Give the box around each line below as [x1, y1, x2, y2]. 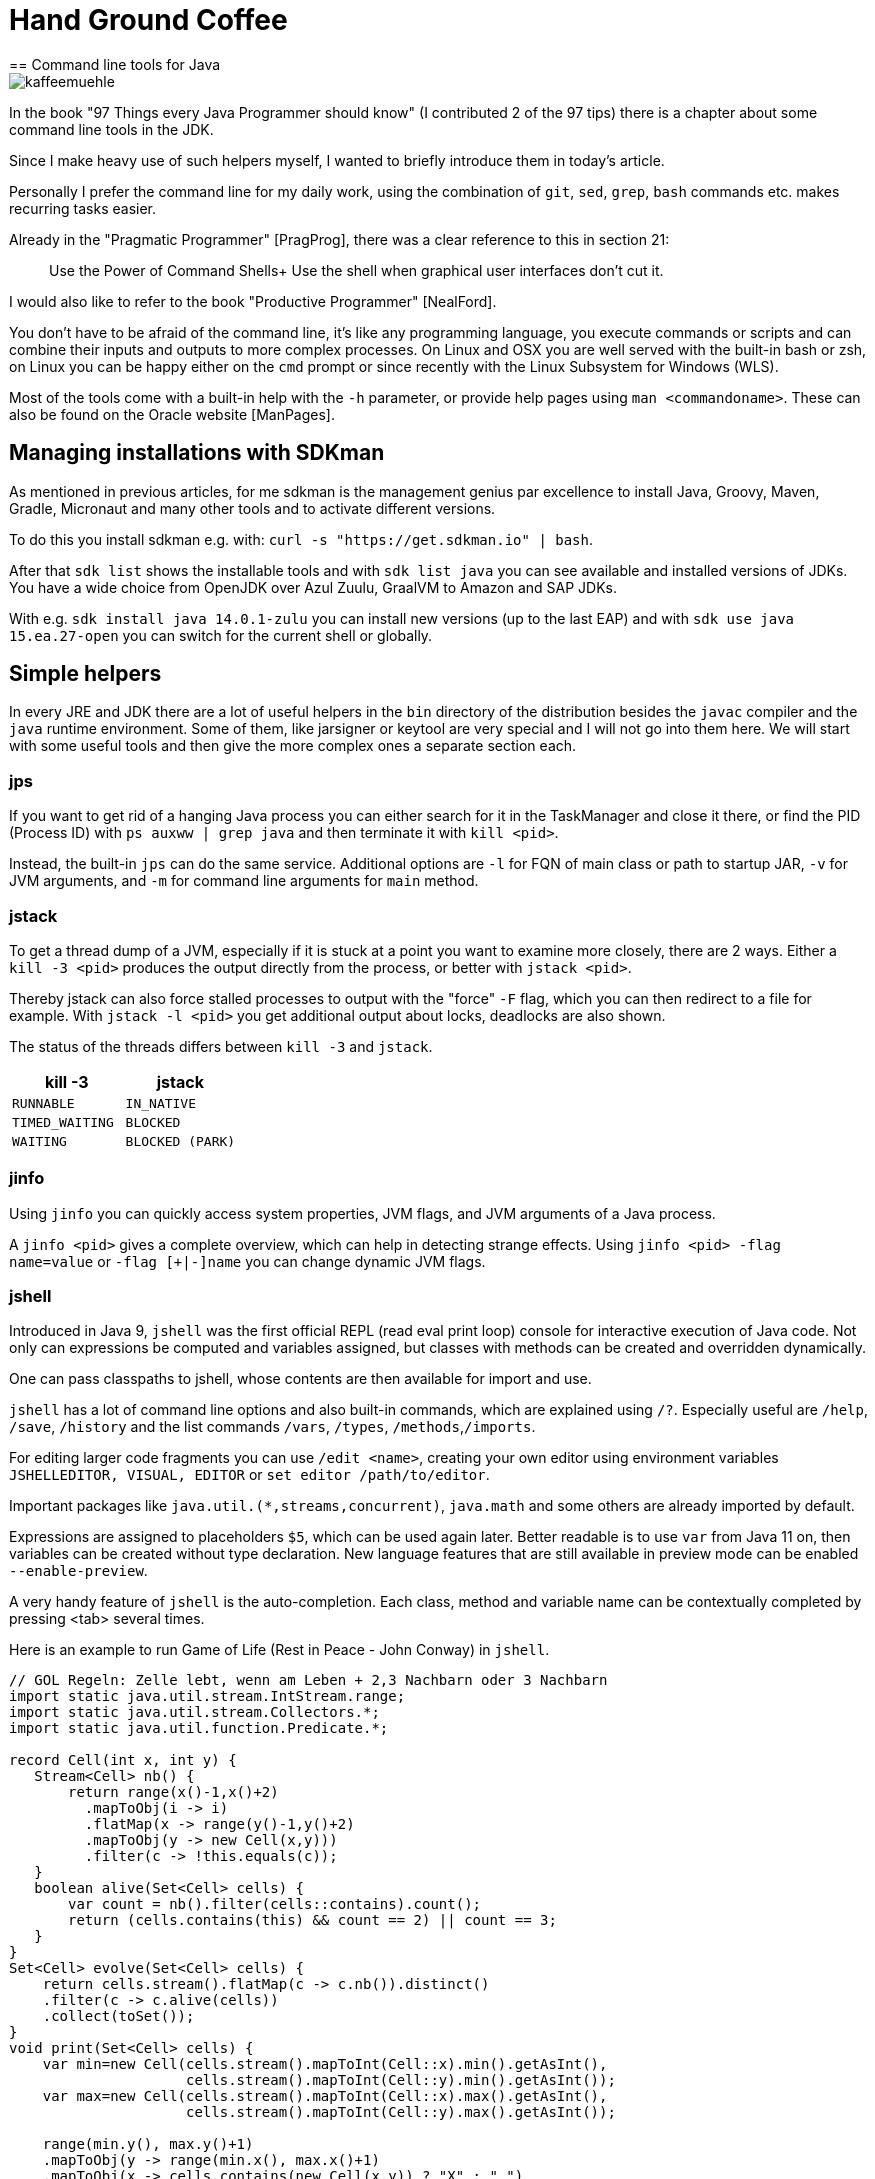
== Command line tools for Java [9, 55, 221, 73]
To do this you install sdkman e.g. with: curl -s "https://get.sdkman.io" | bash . [9, 530, 593, 548]
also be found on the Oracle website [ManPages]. [9, 405, 335, 423]
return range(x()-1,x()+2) [68, 1784, 279, 1801]
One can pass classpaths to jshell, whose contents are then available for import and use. [9, 1370, 592, 1388]
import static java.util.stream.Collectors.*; [9, 1704, 380, 1721]
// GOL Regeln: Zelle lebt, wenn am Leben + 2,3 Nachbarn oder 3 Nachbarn [9, 1672, 608, 1689]
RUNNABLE [12, 1095, 75, 1111]
